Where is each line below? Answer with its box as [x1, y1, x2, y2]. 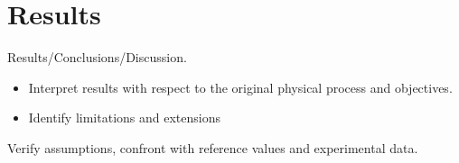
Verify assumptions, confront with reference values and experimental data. [7, 138, 418, 157]
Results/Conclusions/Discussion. [7, 48, 187, 67]
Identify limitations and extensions [28, 108, 220, 127]
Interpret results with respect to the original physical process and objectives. [28, 77, 453, 96]
